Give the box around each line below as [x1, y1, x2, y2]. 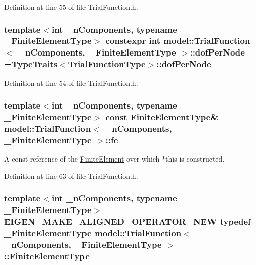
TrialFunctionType [68, 58, 146, 70]
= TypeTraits [4, 58, 58, 70]
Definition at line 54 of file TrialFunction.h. [4, 77, 138, 88]
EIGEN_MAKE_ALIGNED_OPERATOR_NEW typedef [4, 215, 251, 228]
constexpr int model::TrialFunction [105, 34, 250, 47]
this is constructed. [165, 153, 225, 164]
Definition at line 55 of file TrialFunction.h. [4, 2, 138, 12]
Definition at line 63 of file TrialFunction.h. [4, 170, 138, 181]
